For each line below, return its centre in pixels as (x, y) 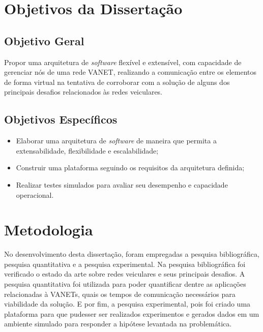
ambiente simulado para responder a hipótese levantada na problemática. (118, 324)
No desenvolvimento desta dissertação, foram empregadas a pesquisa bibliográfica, (132, 254)
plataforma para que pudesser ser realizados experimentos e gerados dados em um (132, 313)
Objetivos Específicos (61, 119)
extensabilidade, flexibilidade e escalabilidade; (87, 150)
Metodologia (49, 230)
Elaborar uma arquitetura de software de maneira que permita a (116, 141)
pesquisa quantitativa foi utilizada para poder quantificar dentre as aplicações (125, 284)
